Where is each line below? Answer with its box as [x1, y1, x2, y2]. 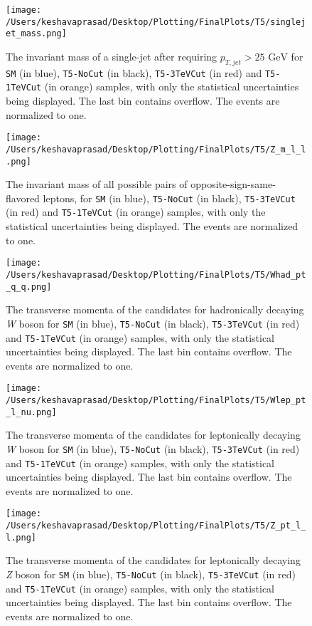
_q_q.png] [6, 281, 52, 292]
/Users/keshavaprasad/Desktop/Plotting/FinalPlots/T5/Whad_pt [6, 269, 306, 280]
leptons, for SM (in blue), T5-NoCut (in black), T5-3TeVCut [43, 190, 296, 205]
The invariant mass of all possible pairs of [6, 177, 188, 192]
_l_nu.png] [6, 407, 57, 417]
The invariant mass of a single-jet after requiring [6, 48, 217, 63]
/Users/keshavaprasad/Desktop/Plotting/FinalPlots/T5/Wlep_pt [6, 395, 306, 406]
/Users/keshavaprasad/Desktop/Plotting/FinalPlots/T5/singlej [6, 16, 306, 27]
